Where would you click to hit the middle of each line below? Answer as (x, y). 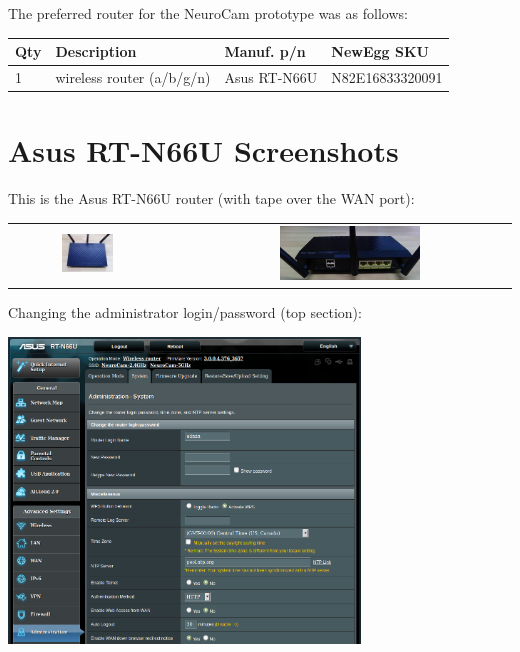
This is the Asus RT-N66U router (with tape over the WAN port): (211, 198)
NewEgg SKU (380, 51)
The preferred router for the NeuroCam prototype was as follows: (208, 13)
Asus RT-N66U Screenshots (203, 150)
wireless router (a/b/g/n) (133, 76)
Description (96, 51)
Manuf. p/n (265, 51)
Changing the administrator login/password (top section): (185, 312)
